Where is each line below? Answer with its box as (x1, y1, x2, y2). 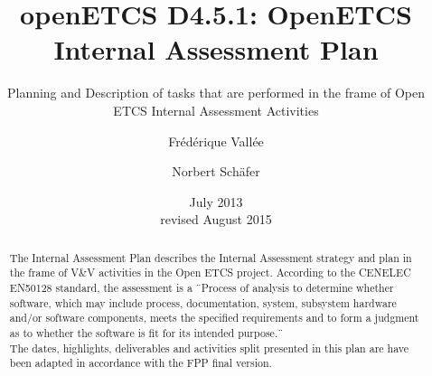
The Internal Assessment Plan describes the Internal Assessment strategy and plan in (9, 249, 412, 265)
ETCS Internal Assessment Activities (113, 100, 319, 119)
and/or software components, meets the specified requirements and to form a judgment (9, 310, 419, 325)
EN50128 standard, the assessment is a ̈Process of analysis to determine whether (9, 279, 394, 295)
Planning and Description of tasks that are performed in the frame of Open (6, 83, 426, 102)
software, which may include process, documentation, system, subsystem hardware (9, 295, 397, 310)
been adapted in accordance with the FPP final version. (9, 355, 272, 371)
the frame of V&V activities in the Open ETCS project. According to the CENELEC (9, 265, 411, 280)
